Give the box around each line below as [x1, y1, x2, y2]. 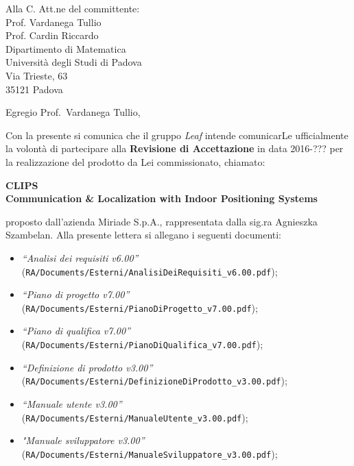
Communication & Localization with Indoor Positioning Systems [5, 191, 318, 206]
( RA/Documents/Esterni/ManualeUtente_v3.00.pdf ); [21, 410, 248, 424]
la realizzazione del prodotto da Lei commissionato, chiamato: [5, 154, 265, 169]
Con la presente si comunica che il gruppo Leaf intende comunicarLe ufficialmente [5, 127, 349, 142]
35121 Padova [5, 82, 63, 96]
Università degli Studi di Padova [5, 55, 142, 69]
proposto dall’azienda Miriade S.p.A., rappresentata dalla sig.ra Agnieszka [5, 214, 318, 228]
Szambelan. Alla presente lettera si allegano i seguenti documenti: [5, 228, 282, 242]
